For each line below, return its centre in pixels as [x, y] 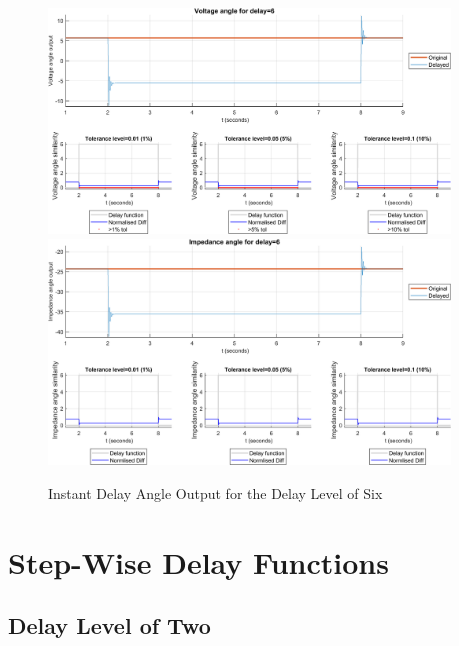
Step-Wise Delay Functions [198, 561]
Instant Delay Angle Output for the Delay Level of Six [215, 492]
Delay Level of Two [109, 625]
